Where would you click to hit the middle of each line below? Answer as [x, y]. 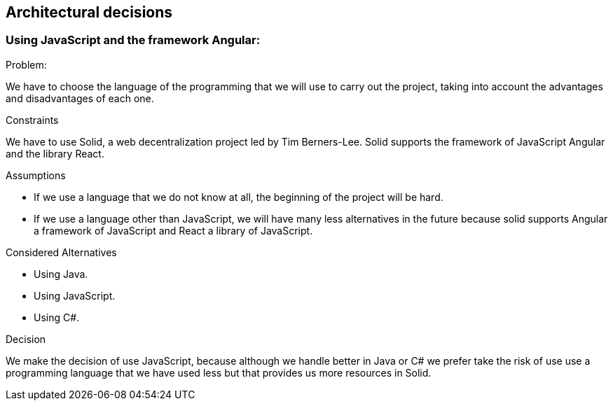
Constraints [32, 120]
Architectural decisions [89, 12]
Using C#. [57, 317]
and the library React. [55, 153]
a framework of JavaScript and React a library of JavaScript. [173, 230]
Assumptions [36, 175]
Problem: [26, 64]
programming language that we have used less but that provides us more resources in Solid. [219, 372]
